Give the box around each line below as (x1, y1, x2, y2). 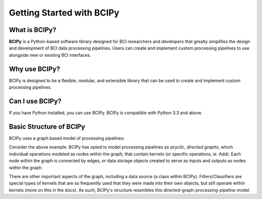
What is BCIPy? (9, 26, 57, 34)
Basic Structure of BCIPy (9, 122, 85, 131)
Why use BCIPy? (9, 65, 60, 73)
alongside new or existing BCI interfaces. (9, 52, 91, 58)
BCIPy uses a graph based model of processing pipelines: (9, 135, 125, 141)
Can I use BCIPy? (9, 97, 62, 105)
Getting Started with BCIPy (9, 7, 119, 18)
